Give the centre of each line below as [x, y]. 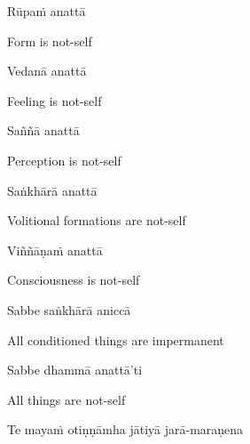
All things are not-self [66, 399]
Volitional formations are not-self [97, 220]
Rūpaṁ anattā [47, 11]
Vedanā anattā [47, 71]
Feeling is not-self [55, 100]
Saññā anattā [43, 130]
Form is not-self [50, 40]
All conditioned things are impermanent [116, 339]
